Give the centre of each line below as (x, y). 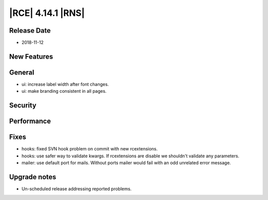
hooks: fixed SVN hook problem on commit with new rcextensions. (90, 149)
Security (23, 105)
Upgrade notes (33, 177)
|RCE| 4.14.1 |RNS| (47, 13)
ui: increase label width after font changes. (65, 84)
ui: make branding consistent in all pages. (64, 91)
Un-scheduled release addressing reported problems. (76, 189)
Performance (30, 121)
